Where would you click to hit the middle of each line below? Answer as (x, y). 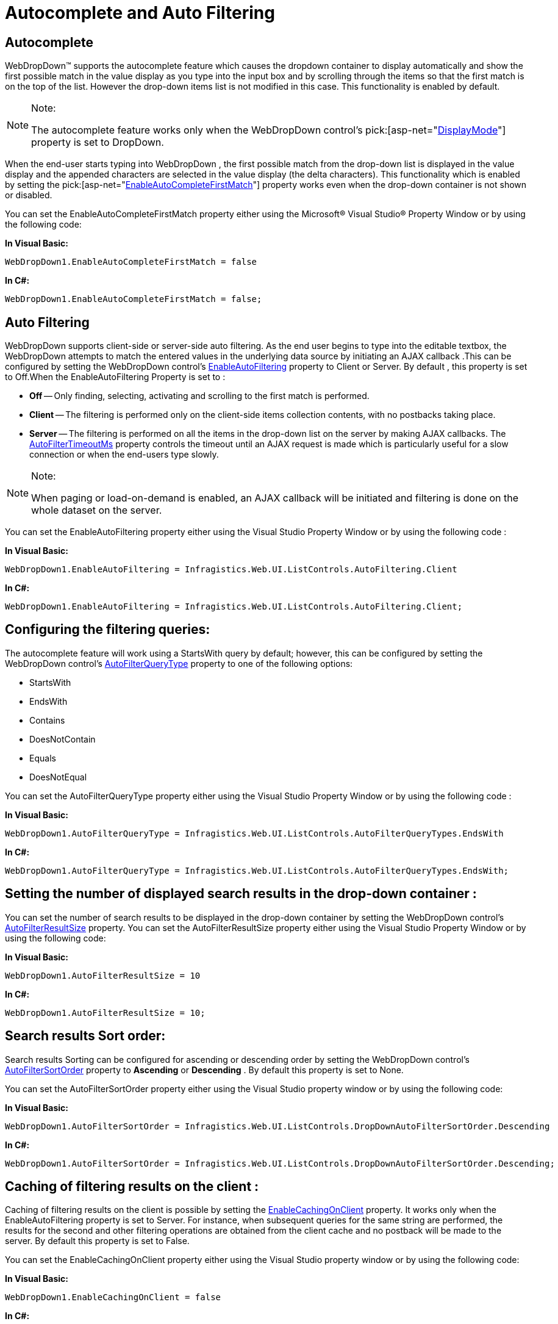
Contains (47, 720)
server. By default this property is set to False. (97, 1241)
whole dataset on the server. (97, 510)
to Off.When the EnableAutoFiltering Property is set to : (115, 377)
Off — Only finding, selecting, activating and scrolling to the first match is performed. (199, 396)
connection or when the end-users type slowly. (124, 455)
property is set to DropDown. (98, 142)
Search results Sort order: (85, 1036)
